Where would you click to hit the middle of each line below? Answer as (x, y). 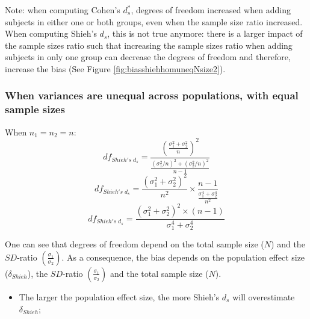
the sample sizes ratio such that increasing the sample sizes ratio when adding (149, 45)
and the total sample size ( (159, 273)
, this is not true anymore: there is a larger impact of (205, 33)
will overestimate (264, 296)
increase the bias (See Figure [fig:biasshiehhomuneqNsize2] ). (115, 68)
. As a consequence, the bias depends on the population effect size (183, 257)
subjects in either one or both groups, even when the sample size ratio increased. (154, 21)
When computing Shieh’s (51, 33)
